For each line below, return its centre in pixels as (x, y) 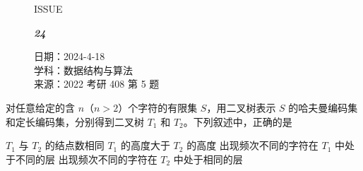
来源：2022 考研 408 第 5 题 (97, 84)
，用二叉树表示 (241, 107)
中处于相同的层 (208, 159)
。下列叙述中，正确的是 (238, 121)
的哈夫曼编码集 (323, 107)
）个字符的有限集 (158, 107)
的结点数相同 (75, 145)
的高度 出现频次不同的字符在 (252, 145)
